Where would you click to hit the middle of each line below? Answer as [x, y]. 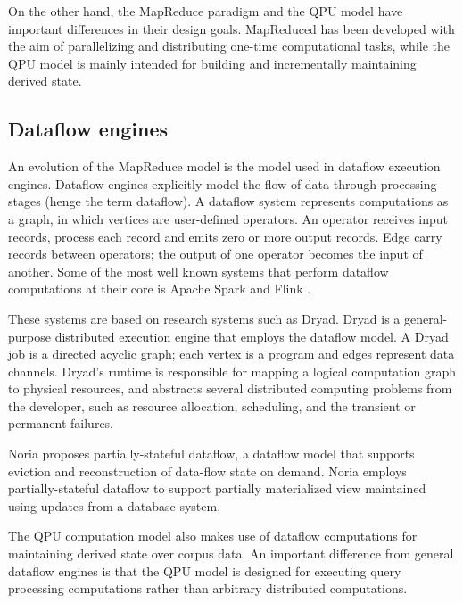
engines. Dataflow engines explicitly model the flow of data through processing [223, 183]
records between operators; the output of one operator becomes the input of [215, 254]
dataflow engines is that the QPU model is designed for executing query [205, 570]
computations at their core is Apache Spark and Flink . [160, 289]
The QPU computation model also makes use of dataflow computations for [213, 536]
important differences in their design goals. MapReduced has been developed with [231, 28]
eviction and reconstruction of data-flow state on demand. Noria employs [207, 471]
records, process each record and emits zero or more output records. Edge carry [225, 236]
